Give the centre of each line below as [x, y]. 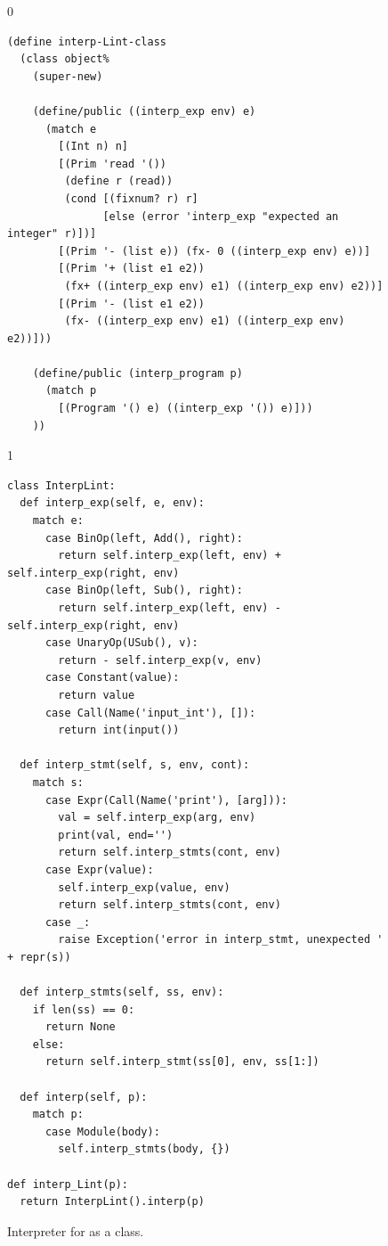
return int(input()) [119, 730]
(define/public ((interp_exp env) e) [144, 111]
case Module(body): [102, 1131]
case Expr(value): [99, 869]
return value [97, 695]
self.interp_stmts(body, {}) [144, 1149]
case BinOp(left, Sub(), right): [144, 590]
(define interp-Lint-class [87, 41]
